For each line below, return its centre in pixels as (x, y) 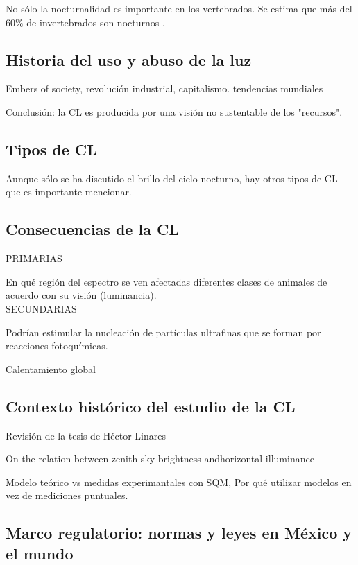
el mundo (40, 553)
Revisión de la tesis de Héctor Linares (86, 435)
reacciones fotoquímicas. (57, 346)
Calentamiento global (51, 368)
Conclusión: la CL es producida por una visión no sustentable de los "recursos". (174, 111)
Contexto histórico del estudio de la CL (151, 406)
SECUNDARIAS (41, 308)
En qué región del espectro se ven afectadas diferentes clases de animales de (167, 281)
